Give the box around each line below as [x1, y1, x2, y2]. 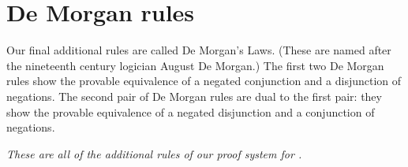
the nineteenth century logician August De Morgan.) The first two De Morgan [6, 57, 384, 73]
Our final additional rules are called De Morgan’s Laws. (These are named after [6, 42, 391, 58]
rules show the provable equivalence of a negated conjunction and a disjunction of [6, 72, 402, 89]
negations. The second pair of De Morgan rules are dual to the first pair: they [6, 87, 382, 104]
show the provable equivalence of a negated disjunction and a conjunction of [6, 103, 375, 120]
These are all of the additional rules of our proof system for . [6, 145, 302, 161]
